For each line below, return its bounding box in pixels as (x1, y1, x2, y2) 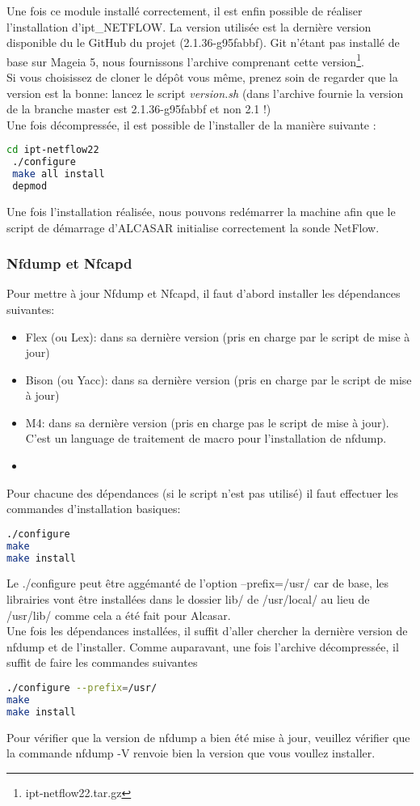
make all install (12, 168, 105, 180)
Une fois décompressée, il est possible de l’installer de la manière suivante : (6, 116, 376, 133)
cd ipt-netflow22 (6, 144, 99, 156)
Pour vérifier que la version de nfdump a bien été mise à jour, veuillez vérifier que (6, 728, 410, 745)
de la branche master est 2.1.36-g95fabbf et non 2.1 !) (6, 100, 271, 117)
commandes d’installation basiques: (6, 500, 181, 517)
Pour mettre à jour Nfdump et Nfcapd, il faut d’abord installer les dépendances (6, 285, 401, 302)
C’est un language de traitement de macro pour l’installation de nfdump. (25, 430, 387, 447)
